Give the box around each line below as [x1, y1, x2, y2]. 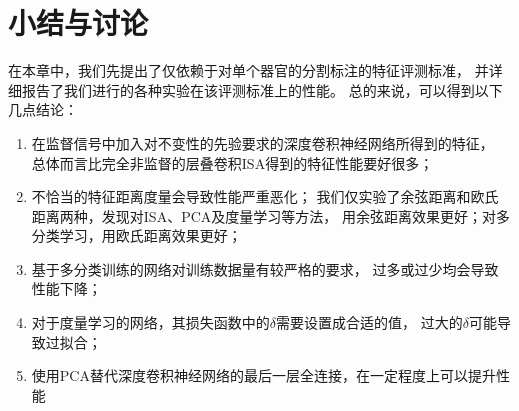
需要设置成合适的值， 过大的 [276, 312, 463, 333]
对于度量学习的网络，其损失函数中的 [31, 312, 270, 333]
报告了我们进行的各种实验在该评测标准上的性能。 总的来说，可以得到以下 [21, 79, 503, 100]
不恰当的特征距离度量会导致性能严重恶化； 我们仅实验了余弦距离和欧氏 [31, 186, 499, 207]
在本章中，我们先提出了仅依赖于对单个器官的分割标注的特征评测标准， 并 [8, 60, 489, 81]
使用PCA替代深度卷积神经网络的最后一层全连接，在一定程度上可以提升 [31, 365, 496, 386]
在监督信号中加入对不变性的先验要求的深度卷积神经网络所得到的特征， [31, 132, 494, 153]
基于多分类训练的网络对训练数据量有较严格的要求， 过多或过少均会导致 [31, 258, 499, 279]
